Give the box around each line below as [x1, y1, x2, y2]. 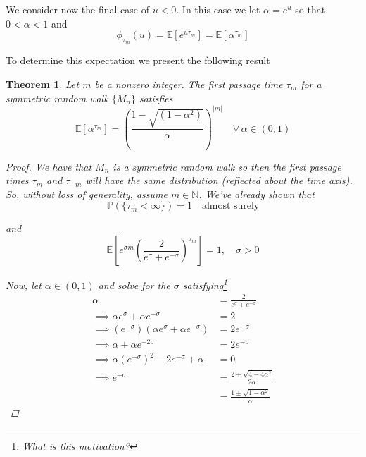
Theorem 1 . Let [6, 76, 80, 91]
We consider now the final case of [6, 2, 149, 16]
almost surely [201, 201, 260, 212]
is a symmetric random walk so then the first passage [113, 159, 341, 173]
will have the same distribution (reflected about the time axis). [85, 173, 353, 188]
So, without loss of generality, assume [6, 186, 168, 201]
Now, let [6, 277, 42, 292]
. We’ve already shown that [198, 186, 315, 201]
